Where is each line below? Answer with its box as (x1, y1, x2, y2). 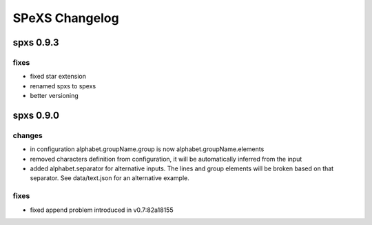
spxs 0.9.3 (12, 37, 59, 48)
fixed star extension (30, 72, 86, 81)
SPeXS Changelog (12, 10, 120, 26)
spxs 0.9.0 (12, 109, 60, 121)
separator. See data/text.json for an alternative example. (30, 174, 189, 182)
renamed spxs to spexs (30, 81, 96, 90)
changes (12, 130, 43, 140)
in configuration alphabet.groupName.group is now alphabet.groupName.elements (30, 145, 265, 153)
